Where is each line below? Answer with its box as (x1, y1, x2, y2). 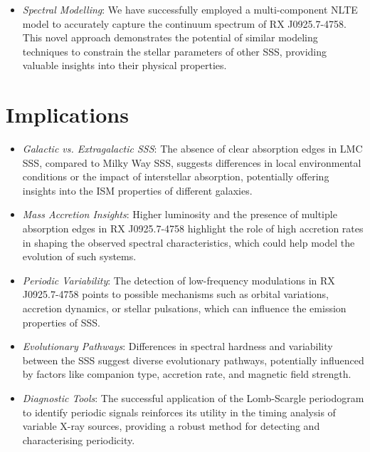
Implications (6, 100, 129, 129)
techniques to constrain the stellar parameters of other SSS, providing (22, 43, 327, 58)
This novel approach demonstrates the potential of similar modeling (22, 30, 318, 45)
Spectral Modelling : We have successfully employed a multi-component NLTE (22, 2, 358, 16)
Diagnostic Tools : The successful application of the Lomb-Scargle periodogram (22, 391, 364, 405)
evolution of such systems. (22, 249, 137, 264)
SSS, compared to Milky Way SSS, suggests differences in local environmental (22, 155, 361, 170)
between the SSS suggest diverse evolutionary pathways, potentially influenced (22, 352, 364, 367)
